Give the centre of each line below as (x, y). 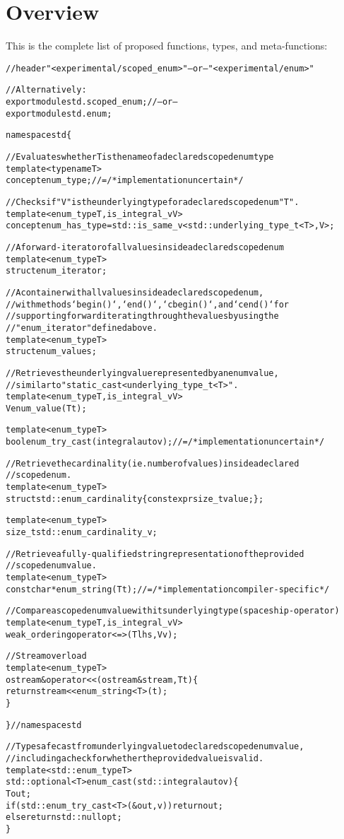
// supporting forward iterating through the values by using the (142, 316)
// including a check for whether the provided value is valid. (135, 758)
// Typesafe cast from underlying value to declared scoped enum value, (155, 747)
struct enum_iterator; (57, 271)
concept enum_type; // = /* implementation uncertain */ (125, 181)
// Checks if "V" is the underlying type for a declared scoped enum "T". (153, 202)
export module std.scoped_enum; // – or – (92, 102)
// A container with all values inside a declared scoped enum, (135, 292)
